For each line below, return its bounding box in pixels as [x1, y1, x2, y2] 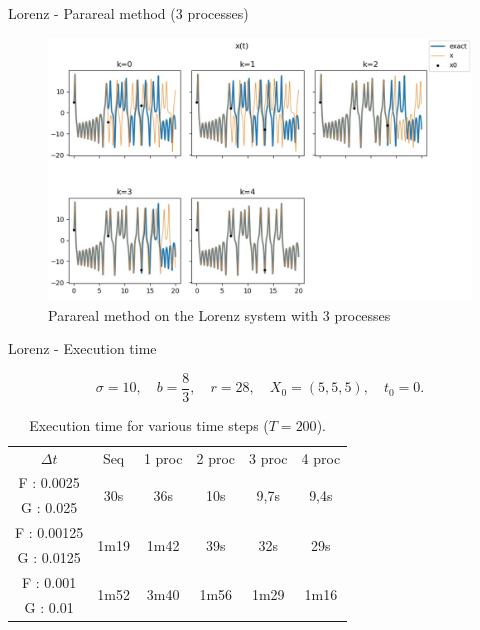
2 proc [196, 447, 236, 468]
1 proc [143, 447, 183, 468]
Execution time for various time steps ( [29, 414, 269, 435]
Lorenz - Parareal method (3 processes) [8, 3, 249, 23]
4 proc [301, 447, 341, 468]
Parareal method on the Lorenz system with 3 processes [48, 304, 391, 325]
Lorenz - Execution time [8, 338, 157, 359]
